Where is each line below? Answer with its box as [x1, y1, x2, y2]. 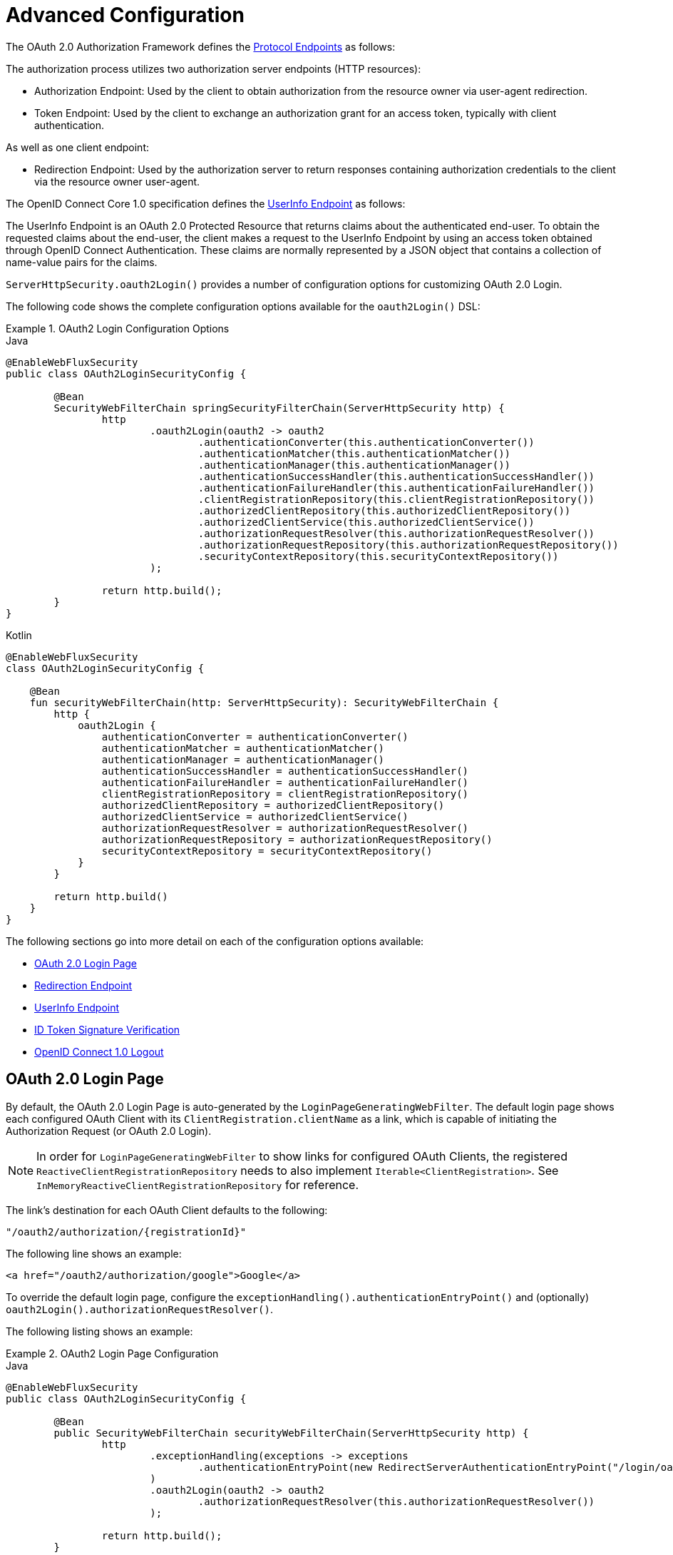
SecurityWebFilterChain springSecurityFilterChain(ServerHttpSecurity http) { [53, 402, 505, 414]
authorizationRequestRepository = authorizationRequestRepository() [101, 833, 493, 845]
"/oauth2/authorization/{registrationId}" [6, 1225, 247, 1238]
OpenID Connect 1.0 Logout [34, 1045, 164, 1058]
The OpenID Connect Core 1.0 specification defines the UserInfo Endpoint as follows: [6, 197, 406, 210]
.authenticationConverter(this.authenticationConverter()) [197, 436, 535, 448]
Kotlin [6, 628, 32, 641]
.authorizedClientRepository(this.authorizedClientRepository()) [197, 504, 571, 516]
